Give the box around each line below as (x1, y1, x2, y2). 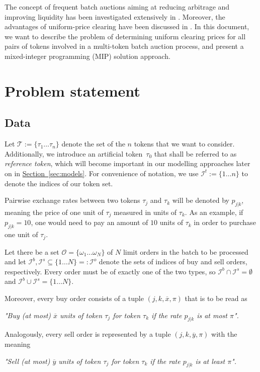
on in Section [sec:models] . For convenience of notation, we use (5, 168, 199, 178)
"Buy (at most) (5, 310, 51, 320)
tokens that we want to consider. (134, 138, 235, 149)
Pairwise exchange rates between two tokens (5, 195, 140, 205)
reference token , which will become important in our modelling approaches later (5, 158, 250, 169)
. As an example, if (185, 206, 243, 217)
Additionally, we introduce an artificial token (5, 148, 143, 159)
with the (211, 329, 237, 339)
